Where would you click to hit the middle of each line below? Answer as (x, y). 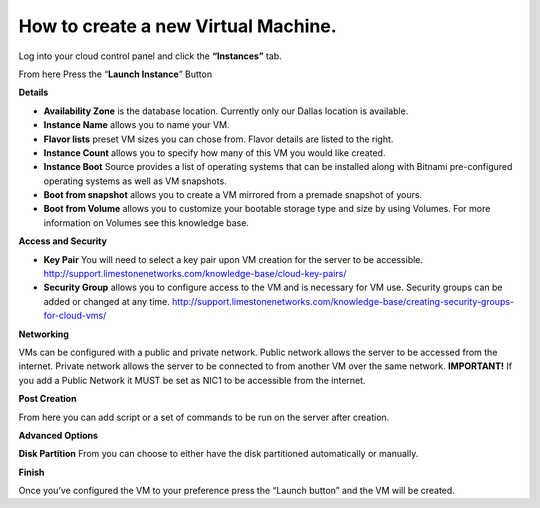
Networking (44, 334)
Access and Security (62, 241)
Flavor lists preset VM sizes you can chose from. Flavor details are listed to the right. (218, 139)
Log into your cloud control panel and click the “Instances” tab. (150, 56)
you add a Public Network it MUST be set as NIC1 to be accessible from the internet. (192, 380)
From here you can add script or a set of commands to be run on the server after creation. (204, 417)
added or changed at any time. (106, 301)
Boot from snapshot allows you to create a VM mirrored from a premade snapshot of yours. (233, 195)
